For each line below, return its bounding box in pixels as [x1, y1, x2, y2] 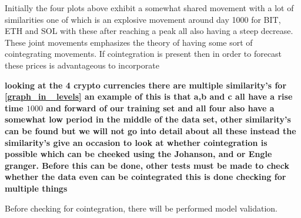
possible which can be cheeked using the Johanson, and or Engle [5, 148, 272, 160]
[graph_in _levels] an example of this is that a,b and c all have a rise [5, 90, 293, 103]
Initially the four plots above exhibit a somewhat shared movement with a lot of [5, 2, 294, 13]
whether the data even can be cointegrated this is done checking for [5, 171, 286, 183]
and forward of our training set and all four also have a [46, 101, 275, 114]
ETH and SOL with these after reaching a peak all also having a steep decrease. [5, 25, 293, 37]
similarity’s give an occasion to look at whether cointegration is [5, 136, 267, 148]
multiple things [5, 182, 68, 194]
